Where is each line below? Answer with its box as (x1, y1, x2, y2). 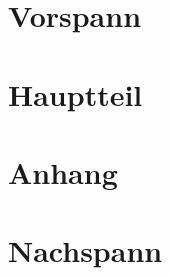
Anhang (8, 151, 118, 192)
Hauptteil (8, 73, 143, 114)
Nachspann (8, 230, 163, 271)
